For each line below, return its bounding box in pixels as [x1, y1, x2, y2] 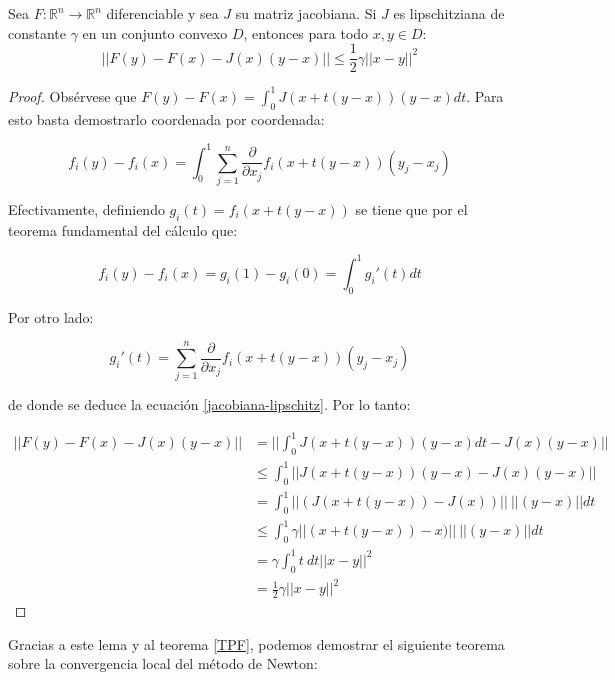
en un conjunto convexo [82, 22, 228, 43]
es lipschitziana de [393, 3, 505, 23]
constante [8, 22, 67, 43]
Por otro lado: [8, 306, 94, 327]
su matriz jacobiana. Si [235, 3, 377, 23]
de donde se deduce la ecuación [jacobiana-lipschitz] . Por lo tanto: [8, 394, 411, 415]
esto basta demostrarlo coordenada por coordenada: [8, 108, 325, 129]
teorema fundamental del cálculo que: [8, 219, 238, 240]
